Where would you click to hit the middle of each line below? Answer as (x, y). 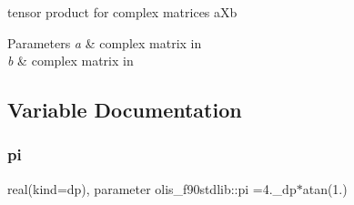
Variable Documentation (125, 110)
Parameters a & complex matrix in (105, 42)
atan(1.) (325, 188)
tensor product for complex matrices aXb (122, 12)
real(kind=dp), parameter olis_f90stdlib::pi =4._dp (152, 188)
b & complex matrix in (71, 61)
